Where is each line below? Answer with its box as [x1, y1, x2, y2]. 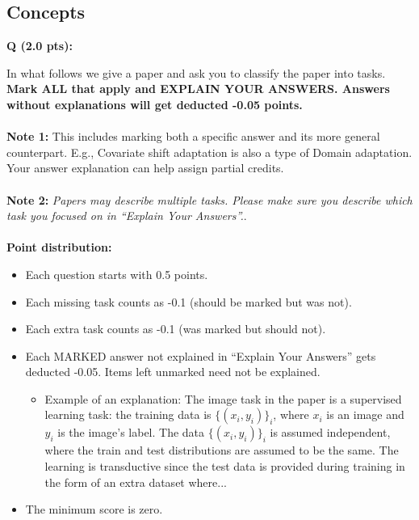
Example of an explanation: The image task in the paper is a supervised [44, 390, 402, 407]
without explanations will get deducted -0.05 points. [6, 95, 303, 112]
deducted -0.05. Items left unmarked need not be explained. [25, 363, 321, 380]
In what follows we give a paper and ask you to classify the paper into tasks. [6, 64, 386, 81]
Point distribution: [6, 239, 112, 256]
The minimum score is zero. [25, 501, 163, 518]
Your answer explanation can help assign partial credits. [6, 159, 284, 176]
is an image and [326, 406, 404, 423]
